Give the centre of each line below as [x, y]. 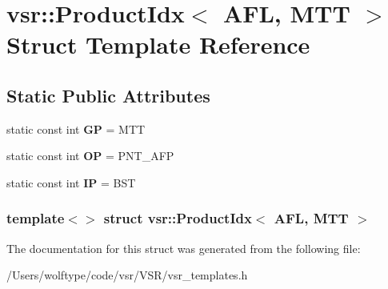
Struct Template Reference [158, 44]
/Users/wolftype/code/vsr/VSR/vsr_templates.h [127, 275]
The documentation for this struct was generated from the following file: [184, 248]
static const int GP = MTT [76, 128]
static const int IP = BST [71, 182]
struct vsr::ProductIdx [178, 218]
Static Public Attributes [108, 95]
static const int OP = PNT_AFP [90, 156]
